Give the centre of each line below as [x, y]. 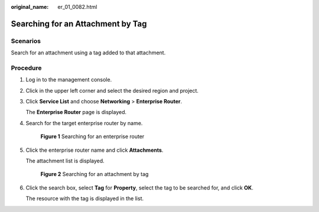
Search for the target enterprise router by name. [84, 123]
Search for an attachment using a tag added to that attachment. [88, 53]
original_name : [30, 7]
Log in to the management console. [69, 80]
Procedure [26, 68]
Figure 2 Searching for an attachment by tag [95, 174]
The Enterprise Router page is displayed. [76, 112]
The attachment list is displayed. [65, 161]
